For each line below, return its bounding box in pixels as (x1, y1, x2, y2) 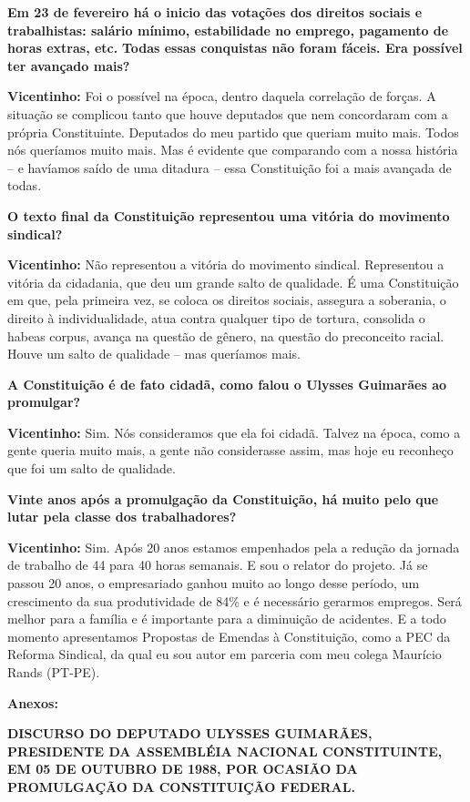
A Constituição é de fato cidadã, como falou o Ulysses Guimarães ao (7, 374, 447, 393)
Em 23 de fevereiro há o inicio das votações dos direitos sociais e (7, 3, 423, 21)
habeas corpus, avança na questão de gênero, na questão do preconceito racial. (7, 326, 444, 345)
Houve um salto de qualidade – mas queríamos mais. (7, 344, 301, 363)
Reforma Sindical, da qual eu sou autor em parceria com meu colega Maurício (7, 645, 442, 664)
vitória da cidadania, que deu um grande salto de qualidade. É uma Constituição (7, 272, 459, 291)
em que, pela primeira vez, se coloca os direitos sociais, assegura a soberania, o (7, 290, 446, 310)
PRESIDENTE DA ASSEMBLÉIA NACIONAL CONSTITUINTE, (7, 741, 443, 760)
